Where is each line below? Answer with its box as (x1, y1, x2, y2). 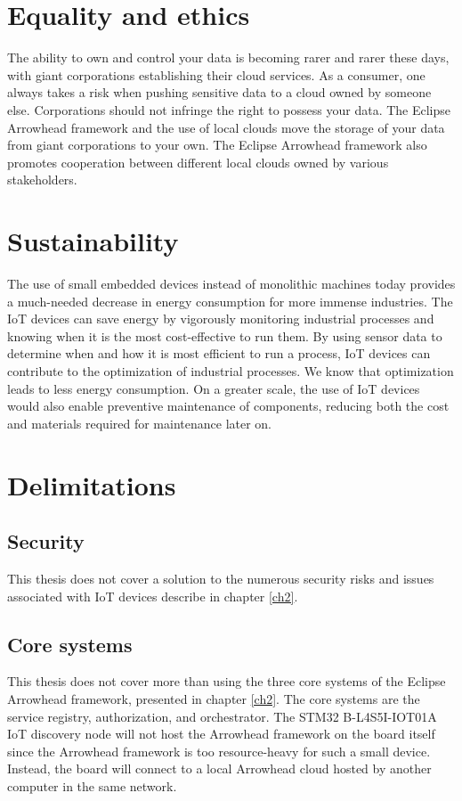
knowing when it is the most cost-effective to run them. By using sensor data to (7, 326, 442, 345)
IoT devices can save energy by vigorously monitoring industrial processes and (7, 309, 434, 328)
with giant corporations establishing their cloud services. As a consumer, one (7, 65, 426, 84)
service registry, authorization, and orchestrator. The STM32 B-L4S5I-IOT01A (7, 707, 437, 725)
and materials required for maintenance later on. (7, 413, 272, 432)
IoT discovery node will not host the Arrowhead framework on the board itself (7, 724, 435, 743)
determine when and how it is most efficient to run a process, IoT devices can (7, 344, 431, 363)
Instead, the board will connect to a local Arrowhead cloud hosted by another (7, 759, 432, 778)
